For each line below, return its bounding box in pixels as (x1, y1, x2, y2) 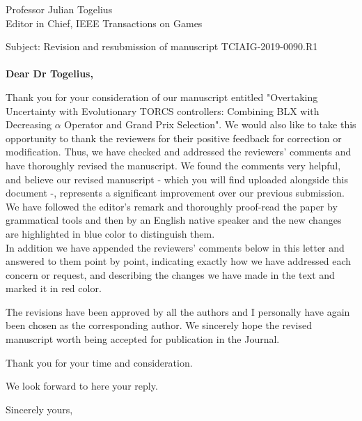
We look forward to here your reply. (6, 378, 158, 393)
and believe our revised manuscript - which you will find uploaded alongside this (6, 171, 349, 186)
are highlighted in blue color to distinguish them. (6, 226, 215, 240)
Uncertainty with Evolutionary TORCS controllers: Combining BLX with (6, 103, 320, 118)
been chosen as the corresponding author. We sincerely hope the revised (6, 318, 313, 332)
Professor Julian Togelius (6, 2, 113, 16)
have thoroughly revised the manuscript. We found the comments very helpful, (6, 158, 341, 172)
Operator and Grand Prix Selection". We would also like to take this (64, 117, 356, 132)
